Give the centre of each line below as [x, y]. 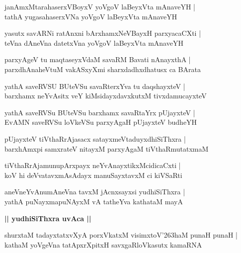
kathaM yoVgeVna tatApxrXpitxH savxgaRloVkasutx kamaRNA [103, 244]
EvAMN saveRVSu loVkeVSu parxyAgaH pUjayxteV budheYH [101, 122]
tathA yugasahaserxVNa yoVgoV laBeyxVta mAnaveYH [91, 16]
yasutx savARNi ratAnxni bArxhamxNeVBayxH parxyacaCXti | [103, 33]
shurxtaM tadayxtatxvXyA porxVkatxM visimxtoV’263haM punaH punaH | [121, 235]
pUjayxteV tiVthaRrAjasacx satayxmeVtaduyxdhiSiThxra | [95, 138]
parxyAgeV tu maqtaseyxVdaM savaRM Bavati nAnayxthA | [98, 59]
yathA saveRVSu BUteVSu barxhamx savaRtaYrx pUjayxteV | [100, 112]
